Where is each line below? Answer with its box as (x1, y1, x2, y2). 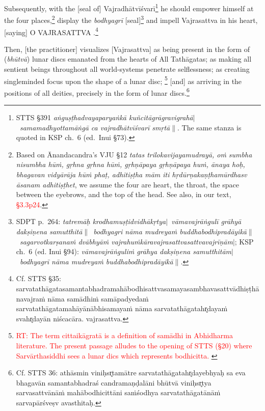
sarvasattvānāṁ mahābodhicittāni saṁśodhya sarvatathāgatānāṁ (16, 387, 221, 398)
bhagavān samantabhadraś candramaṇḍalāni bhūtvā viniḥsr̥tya (16, 377, 211, 388)
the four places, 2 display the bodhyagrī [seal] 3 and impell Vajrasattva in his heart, (4, 13, 258, 25)
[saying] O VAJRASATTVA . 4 (4, 25, 98, 37)
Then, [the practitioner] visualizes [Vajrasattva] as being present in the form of (4, 43, 250, 54)
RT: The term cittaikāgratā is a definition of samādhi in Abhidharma (16, 330, 233, 341)
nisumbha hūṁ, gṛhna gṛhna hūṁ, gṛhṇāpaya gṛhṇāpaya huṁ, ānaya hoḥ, (16, 159, 245, 170)
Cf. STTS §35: (16, 273, 61, 284)
